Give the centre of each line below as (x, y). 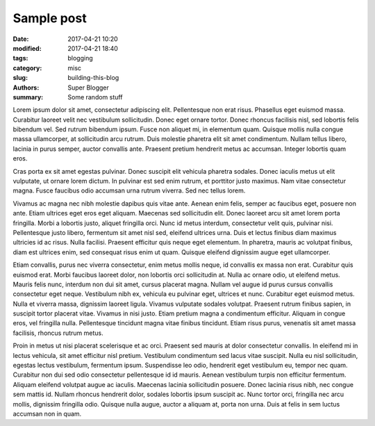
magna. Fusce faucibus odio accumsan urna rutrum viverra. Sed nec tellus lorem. (129, 190)
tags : (20, 58)
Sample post (50, 18)
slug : (20, 78)
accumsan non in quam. (47, 414)
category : (27, 68)
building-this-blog (93, 78)
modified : (27, 48)
